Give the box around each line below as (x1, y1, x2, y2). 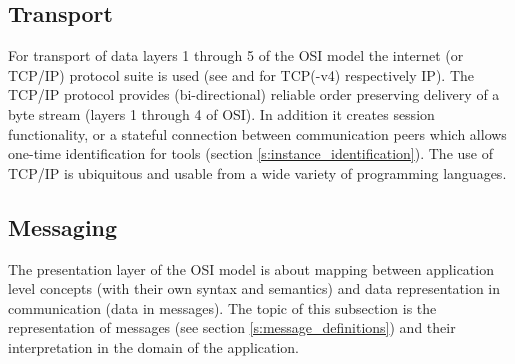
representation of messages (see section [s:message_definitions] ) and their (8, 317, 456, 338)
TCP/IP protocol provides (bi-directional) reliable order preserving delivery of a (8, 84, 500, 105)
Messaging (8, 211, 118, 242)
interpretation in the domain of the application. (8, 336, 300, 357)
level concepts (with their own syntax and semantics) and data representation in (8, 278, 501, 299)
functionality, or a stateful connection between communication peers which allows (8, 123, 507, 144)
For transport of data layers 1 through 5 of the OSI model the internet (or (8, 45, 464, 66)
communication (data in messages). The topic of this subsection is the (8, 297, 437, 318)
